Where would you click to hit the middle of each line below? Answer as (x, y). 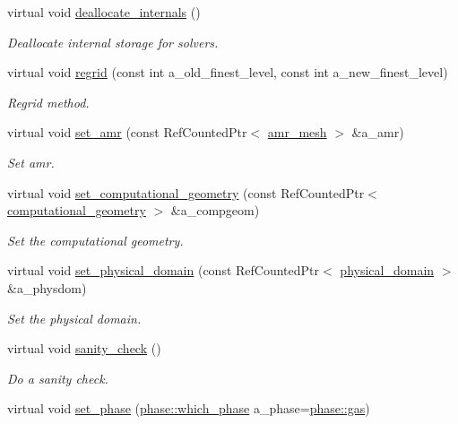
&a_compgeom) (215, 210)
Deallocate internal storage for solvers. (113, 42)
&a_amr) (378, 132)
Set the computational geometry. (95, 240)
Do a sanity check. (58, 378)
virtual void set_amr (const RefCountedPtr (127, 132)
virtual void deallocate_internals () (104, 12)
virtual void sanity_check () (84, 348)
